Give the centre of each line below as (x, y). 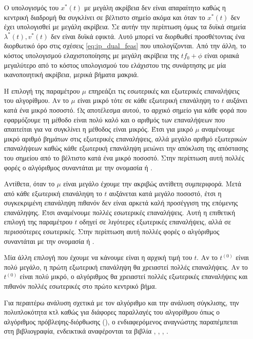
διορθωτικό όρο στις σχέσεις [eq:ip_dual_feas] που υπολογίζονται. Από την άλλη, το (125, 46)
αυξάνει (237, 100)
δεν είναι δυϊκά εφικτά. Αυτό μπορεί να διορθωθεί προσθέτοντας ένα (148, 36)
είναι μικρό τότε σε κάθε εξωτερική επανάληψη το (148, 100)
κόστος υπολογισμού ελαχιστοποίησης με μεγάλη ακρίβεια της (91, 55)
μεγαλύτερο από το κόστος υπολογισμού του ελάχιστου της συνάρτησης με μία (115, 65)
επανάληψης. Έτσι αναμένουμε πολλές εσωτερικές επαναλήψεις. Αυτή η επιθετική (120, 212)
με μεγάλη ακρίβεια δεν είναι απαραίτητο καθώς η (155, 7)
